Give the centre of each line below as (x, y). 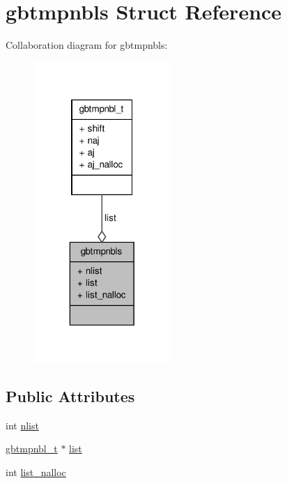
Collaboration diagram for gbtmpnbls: (87, 45)
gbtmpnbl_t (32, 449)
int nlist (22, 425)
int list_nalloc (36, 472)
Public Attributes (70, 396)
